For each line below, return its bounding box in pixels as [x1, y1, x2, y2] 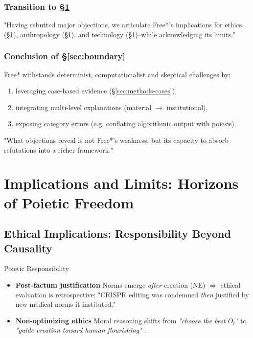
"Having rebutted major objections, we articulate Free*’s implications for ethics [4, 20, 242, 30]
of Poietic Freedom [4, 192, 134, 212]
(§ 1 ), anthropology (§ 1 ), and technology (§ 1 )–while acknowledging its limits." [4, 29, 236, 39]
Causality [4, 240, 52, 255]
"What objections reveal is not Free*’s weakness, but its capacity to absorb [4, 135, 229, 145]
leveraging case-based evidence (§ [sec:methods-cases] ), [15, 86, 177, 96]
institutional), [166, 102, 208, 112]
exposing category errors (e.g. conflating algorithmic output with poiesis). [15, 118, 236, 129]
